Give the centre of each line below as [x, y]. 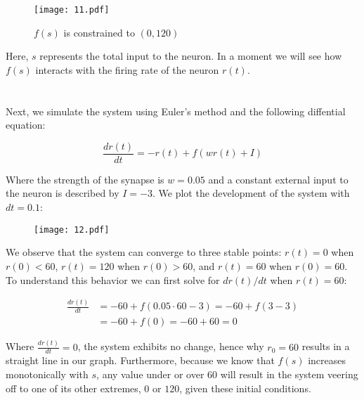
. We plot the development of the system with [251, 193]
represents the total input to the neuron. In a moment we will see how [191, 56]
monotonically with [47, 374]
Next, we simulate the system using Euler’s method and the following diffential [176, 111]
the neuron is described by [63, 193]
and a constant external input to [278, 179]
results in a [326, 346]
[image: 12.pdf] [72, 230]
